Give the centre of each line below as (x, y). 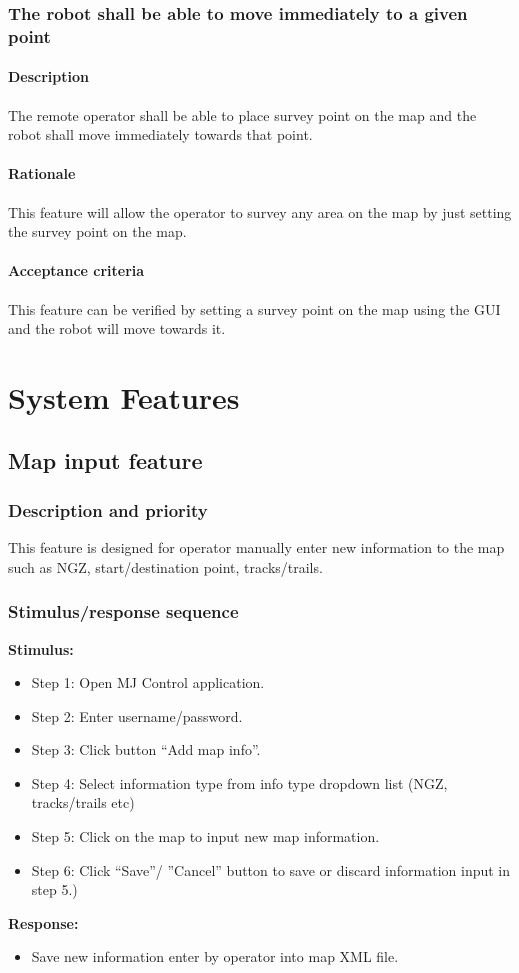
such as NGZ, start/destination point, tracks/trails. (165, 566)
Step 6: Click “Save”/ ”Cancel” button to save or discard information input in (271, 869)
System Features (124, 396)
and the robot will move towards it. (117, 328)
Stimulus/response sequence (123, 611)
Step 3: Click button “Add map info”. (146, 749)
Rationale (42, 173)
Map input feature (105, 460)
